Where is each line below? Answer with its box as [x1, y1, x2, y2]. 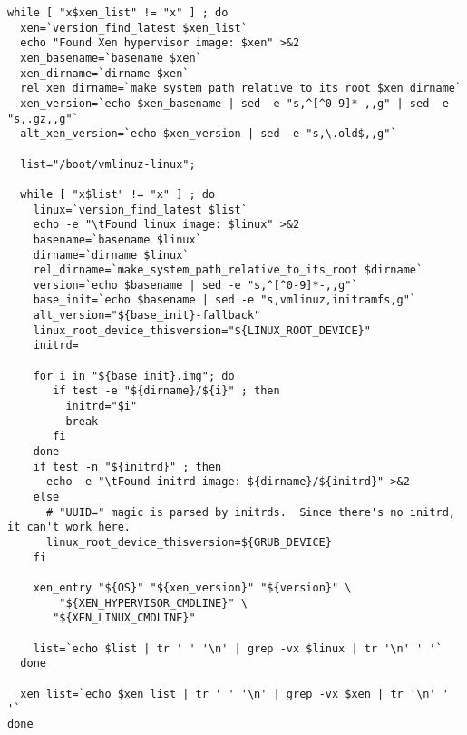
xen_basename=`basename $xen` [20, 51, 202, 65]
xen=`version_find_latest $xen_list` [20, 21, 248, 35]
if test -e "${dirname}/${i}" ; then [53, 384, 280, 398]
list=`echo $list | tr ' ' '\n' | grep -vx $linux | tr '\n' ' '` [33, 641, 443, 655]
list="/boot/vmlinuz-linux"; [20, 157, 196, 171]
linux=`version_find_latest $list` [33, 203, 248, 216]
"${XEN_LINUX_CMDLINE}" [53, 611, 196, 625]
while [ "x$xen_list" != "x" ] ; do [7, 6, 229, 19]
